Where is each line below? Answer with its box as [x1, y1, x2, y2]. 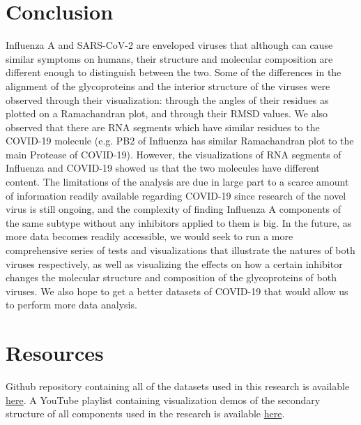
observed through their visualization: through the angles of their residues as [6, 92, 329, 107]
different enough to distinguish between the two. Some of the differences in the [6, 65, 341, 80]
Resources [6, 338, 104, 367]
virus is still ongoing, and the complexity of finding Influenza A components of [6, 202, 341, 216]
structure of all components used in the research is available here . [6, 406, 285, 421]
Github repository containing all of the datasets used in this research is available [6, 379, 350, 394]
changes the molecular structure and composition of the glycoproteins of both [6, 270, 337, 285]
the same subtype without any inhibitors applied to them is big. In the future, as [6, 215, 352, 230]
